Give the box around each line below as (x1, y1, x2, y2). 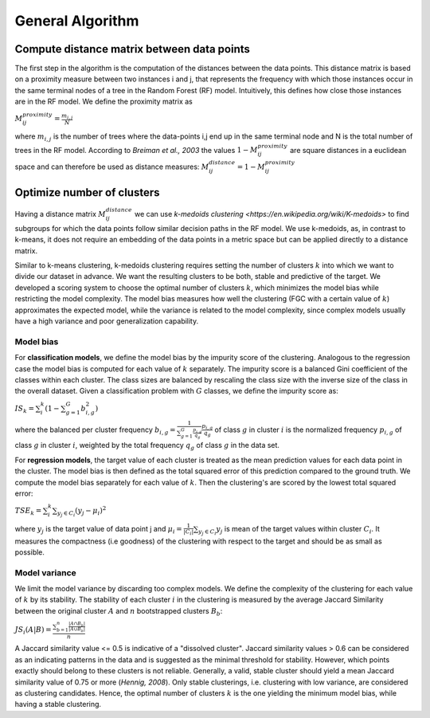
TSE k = (14, 506, 42, 517)
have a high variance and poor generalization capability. (14, 316, 199, 326)
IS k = (14, 403, 35, 414)
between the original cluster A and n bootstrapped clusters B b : (14, 606, 223, 618)
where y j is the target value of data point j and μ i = (14, 524, 182, 536)
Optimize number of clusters (14, 186, 160, 199)
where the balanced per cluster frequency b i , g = (14, 425, 176, 436)
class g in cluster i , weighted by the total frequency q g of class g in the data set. (14, 441, 280, 452)
